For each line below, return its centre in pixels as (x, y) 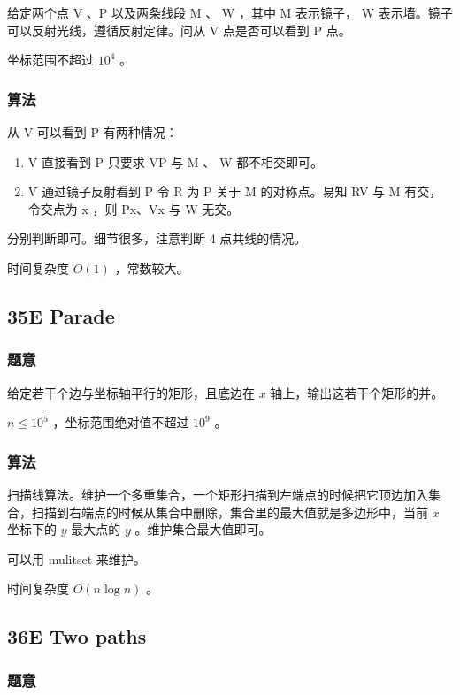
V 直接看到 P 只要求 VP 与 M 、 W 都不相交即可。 (176, 161)
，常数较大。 (152, 267)
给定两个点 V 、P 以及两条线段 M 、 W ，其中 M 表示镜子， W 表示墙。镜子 (230, 12)
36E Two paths (77, 636)
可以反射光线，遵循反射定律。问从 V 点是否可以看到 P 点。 (179, 30)
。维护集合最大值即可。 (203, 529)
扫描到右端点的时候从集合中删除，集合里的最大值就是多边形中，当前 (230, 512)
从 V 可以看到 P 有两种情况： (92, 132)
